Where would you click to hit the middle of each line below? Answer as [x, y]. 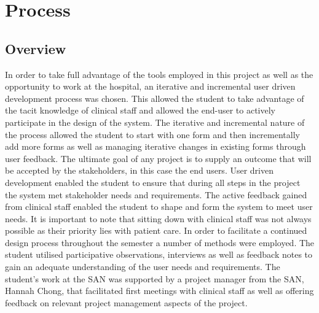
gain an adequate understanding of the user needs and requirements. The [143, 267]
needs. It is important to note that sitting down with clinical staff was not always [158, 218]
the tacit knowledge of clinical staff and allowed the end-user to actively [140, 110]
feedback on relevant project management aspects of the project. [126, 302]
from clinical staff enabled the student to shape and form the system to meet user [159, 207]
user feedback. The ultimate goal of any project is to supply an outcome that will [158, 158]
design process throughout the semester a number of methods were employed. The [160, 242]
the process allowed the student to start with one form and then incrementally [152, 134]
